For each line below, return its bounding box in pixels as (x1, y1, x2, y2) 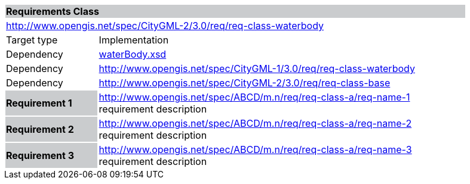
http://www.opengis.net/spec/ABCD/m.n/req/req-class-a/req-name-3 (99, 144, 412, 155)
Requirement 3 (6, 149, 74, 161)
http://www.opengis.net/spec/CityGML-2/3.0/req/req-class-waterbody (6, 20, 324, 32)
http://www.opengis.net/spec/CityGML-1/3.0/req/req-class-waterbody (99, 63, 415, 74)
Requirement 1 (6, 97, 72, 109)
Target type (6, 34, 58, 46)
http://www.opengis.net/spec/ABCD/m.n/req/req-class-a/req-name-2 (99, 117, 412, 129)
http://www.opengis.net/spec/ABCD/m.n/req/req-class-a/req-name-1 (99, 91, 410, 103)
